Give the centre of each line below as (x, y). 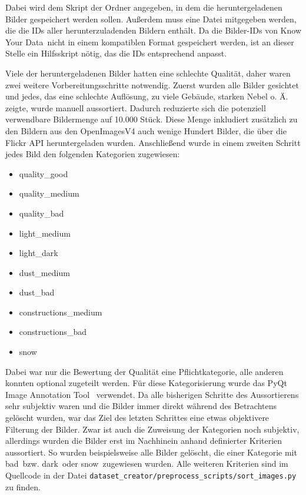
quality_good (44, 173)
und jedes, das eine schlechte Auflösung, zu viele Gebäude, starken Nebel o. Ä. (147, 96)
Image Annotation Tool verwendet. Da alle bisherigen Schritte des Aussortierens (152, 394)
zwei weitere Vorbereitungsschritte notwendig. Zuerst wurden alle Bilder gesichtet (152, 84)
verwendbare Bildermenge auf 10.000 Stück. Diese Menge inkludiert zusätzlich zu (152, 119)
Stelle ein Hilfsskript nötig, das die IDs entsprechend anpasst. (116, 53)
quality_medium (49, 193)
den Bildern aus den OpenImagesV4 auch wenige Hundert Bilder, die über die (146, 130)
